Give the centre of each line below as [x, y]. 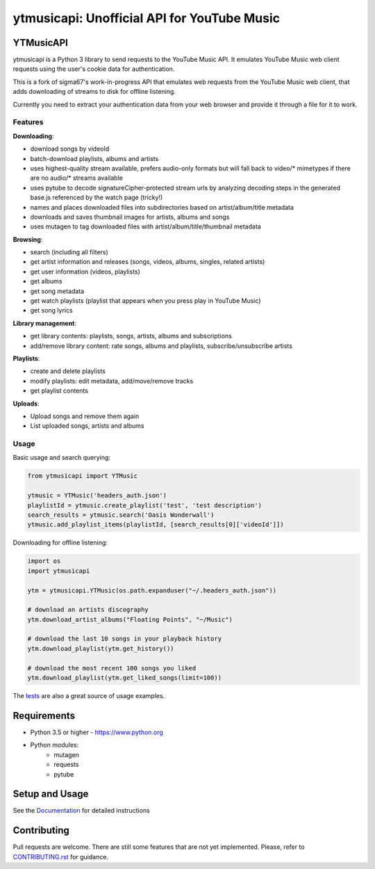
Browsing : [28, 239]
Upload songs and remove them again [85, 416]
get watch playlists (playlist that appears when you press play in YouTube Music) [145, 301]
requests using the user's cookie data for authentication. [94, 69]
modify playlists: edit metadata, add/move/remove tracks [112, 381]
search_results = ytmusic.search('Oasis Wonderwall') [121, 515]
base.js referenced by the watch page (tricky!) [97, 197]
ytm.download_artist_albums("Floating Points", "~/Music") [130, 619]
